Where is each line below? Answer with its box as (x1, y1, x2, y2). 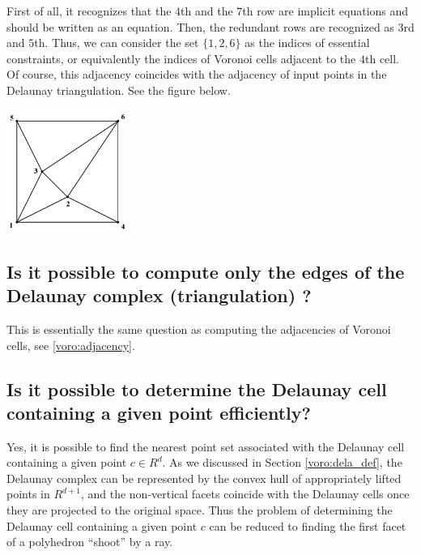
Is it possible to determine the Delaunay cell (6, 376, 387, 401)
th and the (181, 2, 233, 19)
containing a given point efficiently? (6, 399, 311, 425)
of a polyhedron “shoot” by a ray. (6, 533, 173, 550)
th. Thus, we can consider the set (34, 34, 199, 51)
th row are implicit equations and (242, 2, 409, 19)
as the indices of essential (245, 34, 370, 51)
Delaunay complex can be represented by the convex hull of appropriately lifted (6, 469, 402, 486)
